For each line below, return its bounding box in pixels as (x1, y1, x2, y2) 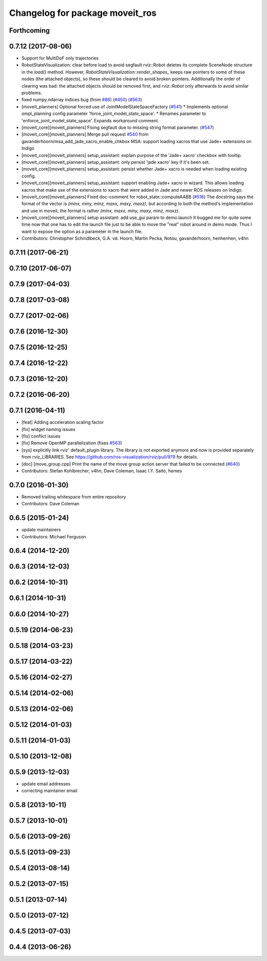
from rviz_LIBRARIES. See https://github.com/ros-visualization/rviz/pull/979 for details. (21, 454, 198, 460)
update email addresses (21, 781, 71, 787)
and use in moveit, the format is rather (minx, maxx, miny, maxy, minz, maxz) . (21, 208, 180, 214)
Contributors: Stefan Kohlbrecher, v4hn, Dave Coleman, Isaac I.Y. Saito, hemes (21, 468, 182, 474)
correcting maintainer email (21, 788, 78, 794)
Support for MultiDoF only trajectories (21, 55, 99, 61)
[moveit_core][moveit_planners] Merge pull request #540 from (21, 131, 149, 137)
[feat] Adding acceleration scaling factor (21, 419, 104, 426)
